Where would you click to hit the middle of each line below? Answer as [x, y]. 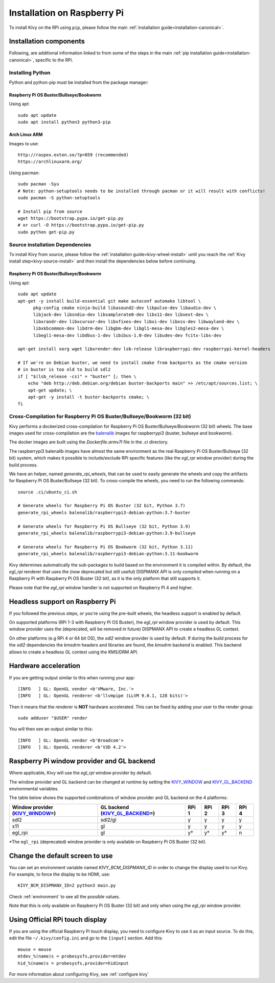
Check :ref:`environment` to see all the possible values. [65, 896]
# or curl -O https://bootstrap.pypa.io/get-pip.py [81, 225]
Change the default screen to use [61, 856]
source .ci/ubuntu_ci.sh [47, 492]
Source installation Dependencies [50, 244]
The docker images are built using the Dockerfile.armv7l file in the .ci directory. [89, 442]
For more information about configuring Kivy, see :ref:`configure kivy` [79, 974]
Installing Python [30, 73]
